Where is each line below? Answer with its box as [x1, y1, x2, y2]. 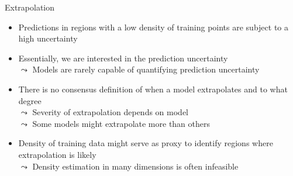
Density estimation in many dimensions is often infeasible [32, 160, 239, 172]
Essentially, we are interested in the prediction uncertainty [18, 51, 228, 64]
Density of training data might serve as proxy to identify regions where [18, 137, 273, 149]
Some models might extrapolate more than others [32, 117, 211, 129]
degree [18, 94, 42, 106]
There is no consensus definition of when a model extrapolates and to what [18, 82, 288, 95]
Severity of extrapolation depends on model [32, 106, 188, 118]
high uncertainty [18, 32, 78, 44]
